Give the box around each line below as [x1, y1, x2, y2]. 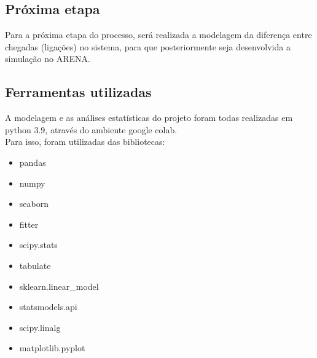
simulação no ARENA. [5, 52, 90, 65]
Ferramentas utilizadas [5, 82, 152, 101]
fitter [19, 217, 39, 230]
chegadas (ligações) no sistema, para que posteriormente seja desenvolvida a [5, 40, 291, 53]
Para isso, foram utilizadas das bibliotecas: [5, 135, 165, 148]
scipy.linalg [19, 321, 61, 333]
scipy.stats [19, 238, 58, 251]
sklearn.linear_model [19, 279, 99, 292]
